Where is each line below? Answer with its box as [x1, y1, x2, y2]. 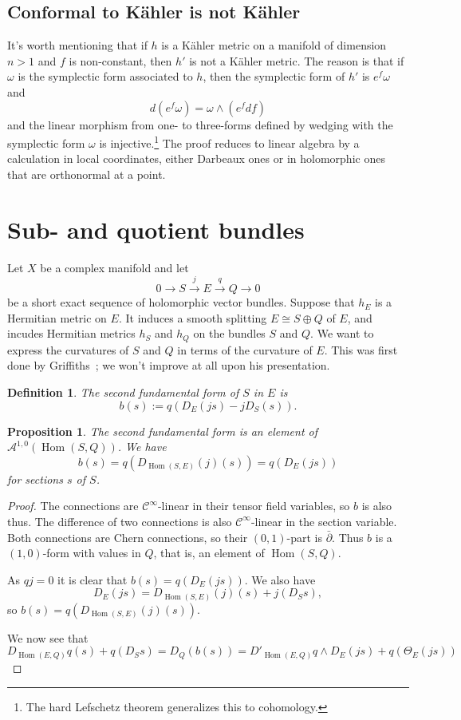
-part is [286, 528, 322, 545]
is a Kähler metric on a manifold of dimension [161, 37, 387, 53]
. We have [117, 438, 167, 455]
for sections [7, 470, 63, 487]
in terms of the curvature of [177, 341, 313, 358]
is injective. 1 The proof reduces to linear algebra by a [99, 133, 360, 151]
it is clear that [57, 571, 128, 587]
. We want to [310, 325, 374, 342]
